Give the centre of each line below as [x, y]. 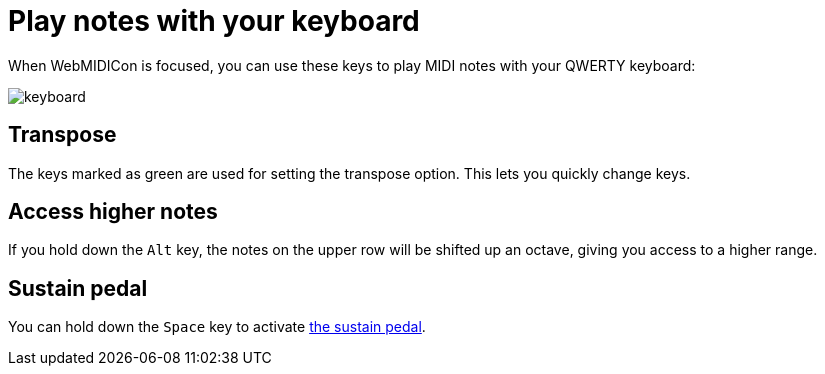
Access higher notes [113, 212]
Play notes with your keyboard [214, 21]
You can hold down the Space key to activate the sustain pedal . [217, 327]
